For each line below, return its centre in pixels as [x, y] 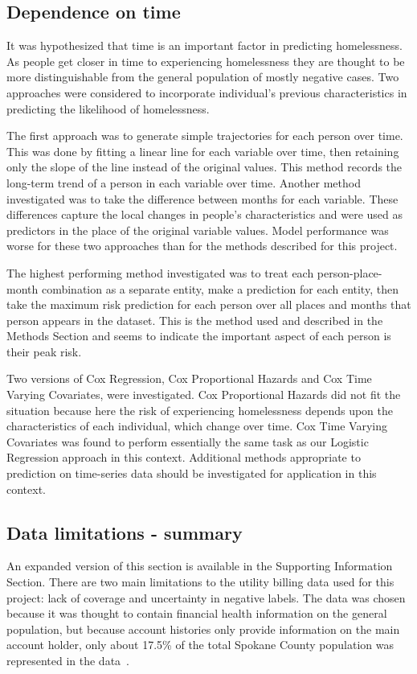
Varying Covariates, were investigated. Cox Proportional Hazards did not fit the [204, 395]
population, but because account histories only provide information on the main [203, 629]
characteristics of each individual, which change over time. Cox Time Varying [197, 426]
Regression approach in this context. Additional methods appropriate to [184, 457]
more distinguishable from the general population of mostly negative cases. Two [203, 77]
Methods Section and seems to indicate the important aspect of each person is [199, 336]
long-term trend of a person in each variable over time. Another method [184, 182]
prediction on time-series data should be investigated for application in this [192, 473]
